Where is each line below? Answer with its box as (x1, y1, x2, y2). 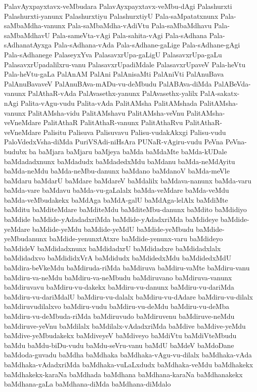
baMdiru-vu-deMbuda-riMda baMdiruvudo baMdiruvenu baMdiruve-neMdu (4, 311, 235, 321)
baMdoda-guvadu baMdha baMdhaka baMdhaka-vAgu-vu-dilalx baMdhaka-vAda (4, 349, 252, 360)
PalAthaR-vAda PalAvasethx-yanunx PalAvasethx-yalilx (28, 88, 198, 98)
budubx (4, 146, 27, 156)
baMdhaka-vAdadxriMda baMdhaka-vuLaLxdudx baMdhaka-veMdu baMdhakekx (4, 359, 253, 369)
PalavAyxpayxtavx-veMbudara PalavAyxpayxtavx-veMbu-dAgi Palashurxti (4, 1, 232, 11)
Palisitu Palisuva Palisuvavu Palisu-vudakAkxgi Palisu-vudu (43, 127, 226, 137)
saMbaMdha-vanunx (4, 20, 66, 31)
